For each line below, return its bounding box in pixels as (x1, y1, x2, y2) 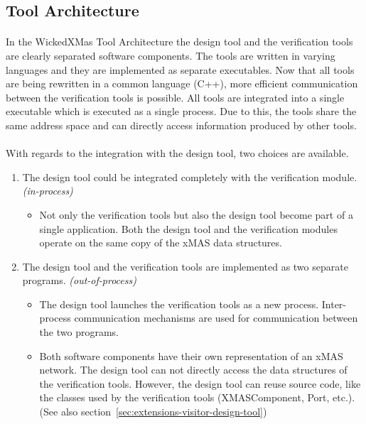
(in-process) (22, 183, 73, 198)
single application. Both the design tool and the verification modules (39, 221, 338, 236)
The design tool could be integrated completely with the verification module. (22, 169, 357, 184)
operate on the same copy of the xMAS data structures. (39, 235, 282, 250)
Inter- (321, 296, 347, 311)
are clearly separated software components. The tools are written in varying (6, 48, 335, 62)
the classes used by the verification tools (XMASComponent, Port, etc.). (39, 390, 355, 405)
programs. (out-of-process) (22, 273, 136, 288)
